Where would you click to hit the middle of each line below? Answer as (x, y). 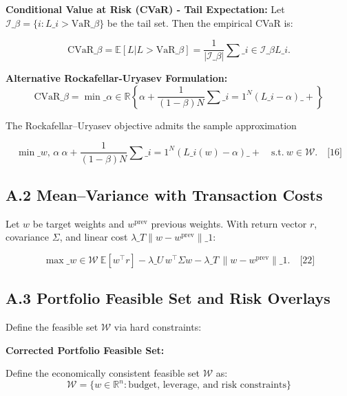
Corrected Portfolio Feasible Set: (85, 350)
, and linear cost (94, 237)
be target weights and (78, 223)
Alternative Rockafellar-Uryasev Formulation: (117, 78)
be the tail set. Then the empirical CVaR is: (200, 22)
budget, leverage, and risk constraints (207, 385)
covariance (28, 237)
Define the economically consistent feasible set (103, 373)
